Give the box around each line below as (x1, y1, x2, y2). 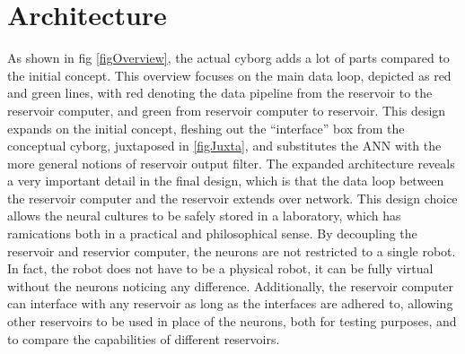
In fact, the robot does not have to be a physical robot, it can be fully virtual (7, 259, 434, 278)
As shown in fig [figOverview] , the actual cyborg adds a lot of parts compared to (7, 48, 450, 67)
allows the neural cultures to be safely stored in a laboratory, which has (7, 206, 401, 225)
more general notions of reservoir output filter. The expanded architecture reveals (7, 153, 455, 172)
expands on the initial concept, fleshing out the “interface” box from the (7, 118, 405, 137)
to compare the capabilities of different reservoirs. (7, 329, 280, 348)
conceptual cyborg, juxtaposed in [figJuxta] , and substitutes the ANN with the (7, 136, 442, 155)
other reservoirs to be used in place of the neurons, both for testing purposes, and (7, 312, 457, 331)
